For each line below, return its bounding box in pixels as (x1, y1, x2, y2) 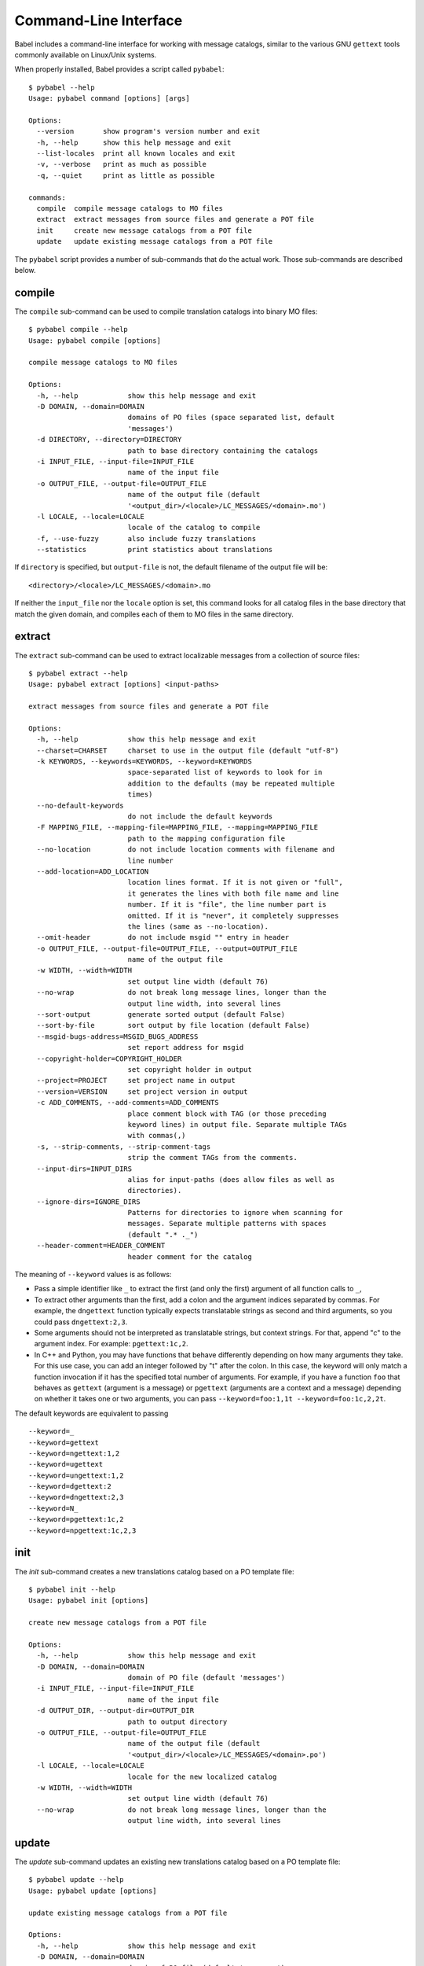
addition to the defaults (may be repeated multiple (127, 779, 335, 788)
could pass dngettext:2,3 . (34, 1317, 128, 1327)
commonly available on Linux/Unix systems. (14, 50, 157, 59)
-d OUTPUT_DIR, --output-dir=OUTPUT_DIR (36, 1706, 195, 1715)
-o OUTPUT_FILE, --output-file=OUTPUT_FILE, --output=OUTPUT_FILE (36, 944, 298, 953)
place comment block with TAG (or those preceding (127, 1109, 327, 1118)
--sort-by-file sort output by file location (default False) (36, 1021, 310, 1030)
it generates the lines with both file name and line (127, 889, 339, 898)
